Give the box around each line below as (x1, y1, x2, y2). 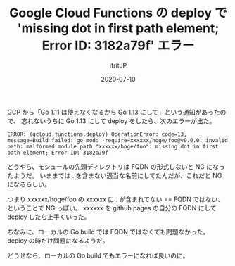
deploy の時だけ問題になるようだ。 (7, 236, 109, 245)
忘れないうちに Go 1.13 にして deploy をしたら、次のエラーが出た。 (20, 116, 216, 125)
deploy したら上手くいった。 (7, 213, 91, 221)
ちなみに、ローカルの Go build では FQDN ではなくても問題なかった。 (7, 227, 210, 236)
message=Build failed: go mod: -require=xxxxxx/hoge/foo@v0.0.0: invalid (7, 137, 229, 144)
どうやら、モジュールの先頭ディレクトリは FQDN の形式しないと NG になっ (7, 162, 225, 171)
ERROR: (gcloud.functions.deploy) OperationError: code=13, (7, 130, 188, 138)
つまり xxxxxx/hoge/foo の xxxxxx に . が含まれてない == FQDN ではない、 (7, 195, 224, 203)
